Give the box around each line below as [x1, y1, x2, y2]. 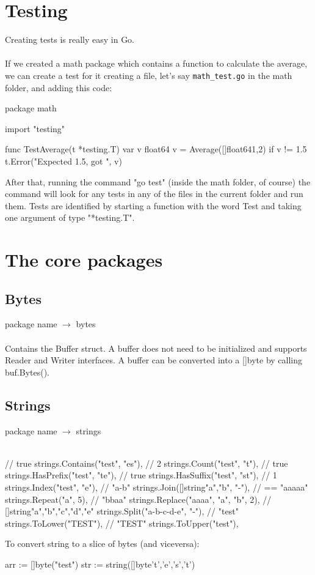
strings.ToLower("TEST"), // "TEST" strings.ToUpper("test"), [5, 516, 239, 529]
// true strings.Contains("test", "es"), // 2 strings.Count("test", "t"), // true [5, 456, 288, 469]
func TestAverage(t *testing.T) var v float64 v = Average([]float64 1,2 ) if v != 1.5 [5, 143, 307, 155]
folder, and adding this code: [5, 81, 112, 94]
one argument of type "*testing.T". [5, 211, 135, 224]
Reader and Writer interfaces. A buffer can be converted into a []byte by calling [5, 354, 303, 366]
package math [5, 102, 57, 114]
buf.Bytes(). [5, 365, 50, 378]
